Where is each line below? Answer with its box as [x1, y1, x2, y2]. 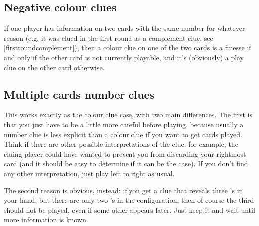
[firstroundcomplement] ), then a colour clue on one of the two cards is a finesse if [4, 42, 251, 53]
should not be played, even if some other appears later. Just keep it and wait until [4, 204, 255, 215]
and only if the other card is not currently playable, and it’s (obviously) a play [4, 52, 244, 62]
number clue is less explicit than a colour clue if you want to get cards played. [4, 129, 242, 139]
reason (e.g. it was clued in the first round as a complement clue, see [4, 32, 213, 43]
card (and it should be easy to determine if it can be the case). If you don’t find [4, 158, 248, 169]
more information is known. [4, 214, 88, 225]
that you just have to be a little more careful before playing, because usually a [4, 119, 244, 129]
